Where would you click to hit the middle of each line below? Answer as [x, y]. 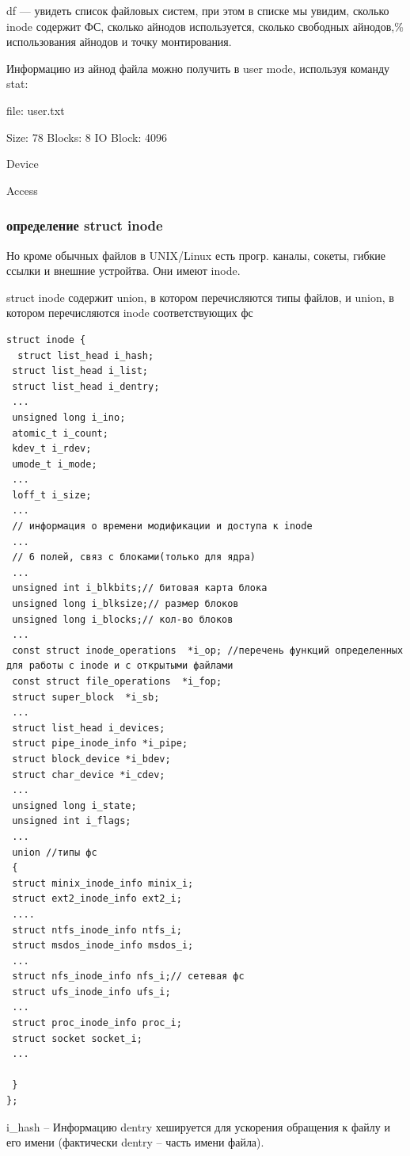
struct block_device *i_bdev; [91, 759]
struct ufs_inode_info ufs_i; [91, 992]
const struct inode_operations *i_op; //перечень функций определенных [208, 650]
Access [22, 190]
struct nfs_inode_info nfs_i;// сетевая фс [128, 977]
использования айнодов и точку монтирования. [119, 42]
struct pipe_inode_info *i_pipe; [100, 744]
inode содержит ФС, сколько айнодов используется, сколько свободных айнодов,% [205, 26]
